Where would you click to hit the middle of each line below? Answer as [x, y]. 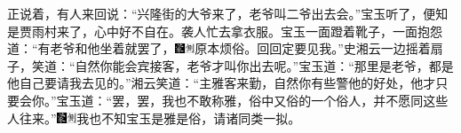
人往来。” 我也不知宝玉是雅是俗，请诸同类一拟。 [154, 117]
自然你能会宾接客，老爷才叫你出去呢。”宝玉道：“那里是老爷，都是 [264, 65]
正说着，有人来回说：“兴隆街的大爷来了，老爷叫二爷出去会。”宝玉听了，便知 [228, 13]
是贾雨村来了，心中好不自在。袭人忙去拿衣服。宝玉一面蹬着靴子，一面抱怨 [225, 31]
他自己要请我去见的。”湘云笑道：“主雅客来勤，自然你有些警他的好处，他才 [222, 83]
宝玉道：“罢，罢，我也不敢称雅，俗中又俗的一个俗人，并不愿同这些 [252, 100]
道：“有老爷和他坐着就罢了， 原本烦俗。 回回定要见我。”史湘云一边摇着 [219, 48]
